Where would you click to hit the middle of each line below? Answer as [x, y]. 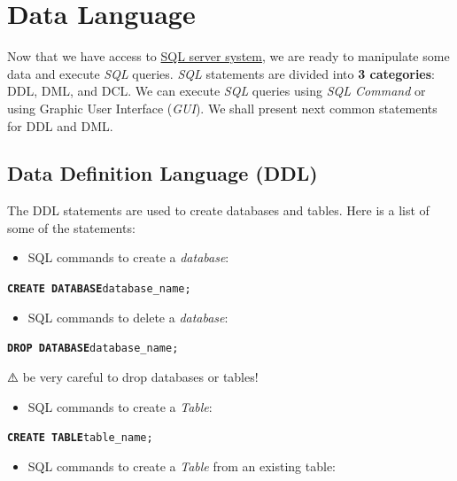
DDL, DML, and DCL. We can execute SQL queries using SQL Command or [217, 91]
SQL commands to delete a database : [128, 317]
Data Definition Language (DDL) [163, 173]
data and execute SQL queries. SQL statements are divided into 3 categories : [221, 73]
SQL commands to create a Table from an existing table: [182, 465]
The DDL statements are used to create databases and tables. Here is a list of [218, 210]
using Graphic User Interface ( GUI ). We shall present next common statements [222, 108]
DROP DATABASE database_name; [93, 349]
